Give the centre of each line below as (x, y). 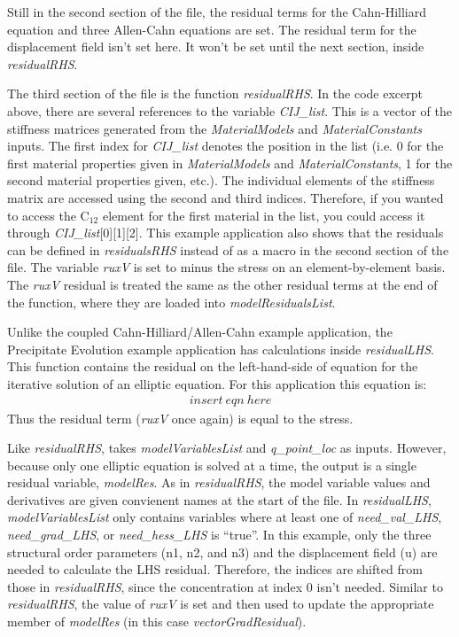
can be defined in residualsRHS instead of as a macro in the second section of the (228, 249)
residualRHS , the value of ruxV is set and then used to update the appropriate (221, 604)
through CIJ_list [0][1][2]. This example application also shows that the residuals (226, 233)
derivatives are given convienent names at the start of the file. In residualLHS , (219, 499)
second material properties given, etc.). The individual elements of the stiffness (221, 180)
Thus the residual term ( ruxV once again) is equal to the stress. (180, 418)
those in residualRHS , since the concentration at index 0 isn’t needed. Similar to (225, 586)
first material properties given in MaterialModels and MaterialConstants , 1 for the (230, 163)
